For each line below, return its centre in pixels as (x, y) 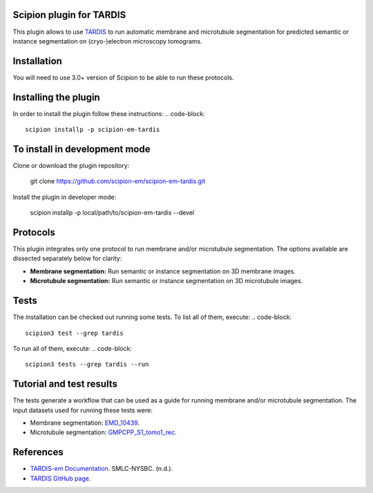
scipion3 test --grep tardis (74, 333)
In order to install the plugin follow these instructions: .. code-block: (109, 113)
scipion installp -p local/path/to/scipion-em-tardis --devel (112, 213)
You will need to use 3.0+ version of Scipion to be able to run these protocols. (123, 77)
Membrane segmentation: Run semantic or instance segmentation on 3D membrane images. (163, 271)
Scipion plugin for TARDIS (69, 15)
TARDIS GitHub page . (60, 478)
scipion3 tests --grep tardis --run (87, 365)
